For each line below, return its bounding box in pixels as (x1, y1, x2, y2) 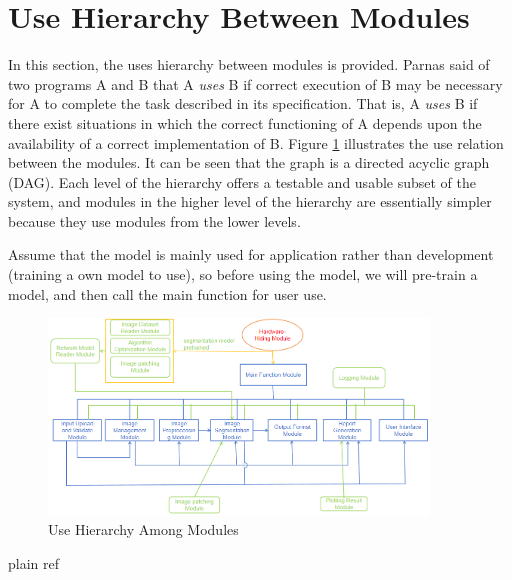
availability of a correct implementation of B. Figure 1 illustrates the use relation (8, 132, 504, 153)
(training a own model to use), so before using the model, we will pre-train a (8, 264, 478, 285)
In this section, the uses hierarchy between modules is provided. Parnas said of (8, 54, 490, 75)
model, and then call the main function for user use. (8, 283, 327, 304)
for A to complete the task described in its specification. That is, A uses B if (8, 93, 478, 114)
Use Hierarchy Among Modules (48, 519, 239, 540)
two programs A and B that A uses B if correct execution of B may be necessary (8, 73, 503, 94)
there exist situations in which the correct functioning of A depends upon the (8, 112, 482, 133)
